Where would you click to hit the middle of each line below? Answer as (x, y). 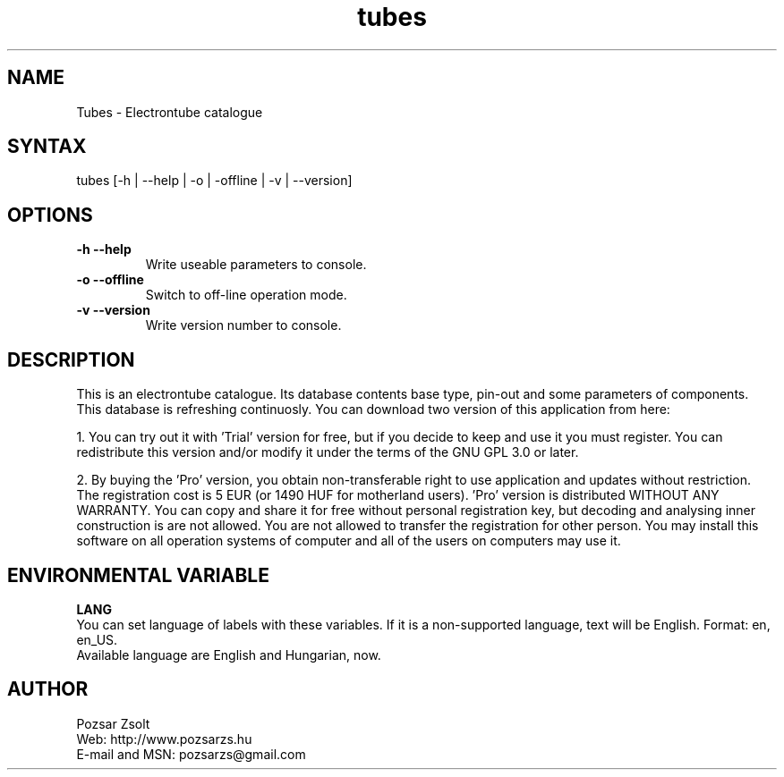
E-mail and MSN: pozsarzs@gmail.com (191, 754)
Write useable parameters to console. (256, 265)
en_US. (97, 639)
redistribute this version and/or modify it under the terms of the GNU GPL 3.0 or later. (328, 452)
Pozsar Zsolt (113, 723)
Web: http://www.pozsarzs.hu (164, 739)
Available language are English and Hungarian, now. (229, 655)
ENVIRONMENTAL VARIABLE (138, 575)
